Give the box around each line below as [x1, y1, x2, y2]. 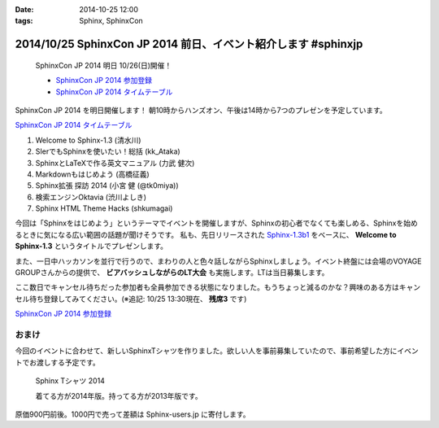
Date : [15, 5, 34, 14]
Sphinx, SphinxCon [79, 16, 144, 26]
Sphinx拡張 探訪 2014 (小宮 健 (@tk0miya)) [35, 181, 179, 190]
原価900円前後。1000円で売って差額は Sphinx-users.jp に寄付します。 [15, 409, 251, 419]
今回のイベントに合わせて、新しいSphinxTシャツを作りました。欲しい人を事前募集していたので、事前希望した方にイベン [15, 346, 419, 356]
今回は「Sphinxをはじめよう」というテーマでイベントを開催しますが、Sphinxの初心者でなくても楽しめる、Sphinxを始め [15, 218, 419, 228]
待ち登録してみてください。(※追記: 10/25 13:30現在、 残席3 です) [28, 294, 247, 304]
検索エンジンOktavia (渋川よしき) [35, 192, 146, 202]
